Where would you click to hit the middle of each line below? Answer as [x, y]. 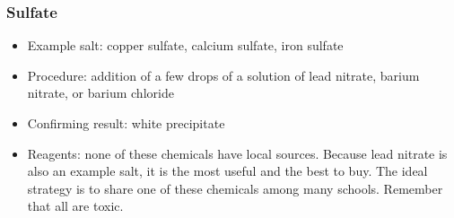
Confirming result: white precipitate [126, 123]
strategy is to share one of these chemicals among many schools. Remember [235, 188]
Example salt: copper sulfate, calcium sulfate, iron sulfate [185, 45]
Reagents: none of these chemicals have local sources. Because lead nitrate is [237, 153]
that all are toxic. [75, 206]
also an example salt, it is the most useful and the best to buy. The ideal [227, 171]
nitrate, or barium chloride [100, 93]
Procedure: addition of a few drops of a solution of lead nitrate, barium [223, 75]
